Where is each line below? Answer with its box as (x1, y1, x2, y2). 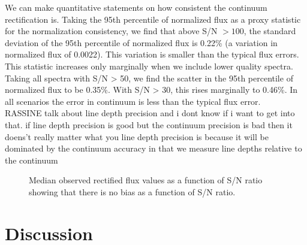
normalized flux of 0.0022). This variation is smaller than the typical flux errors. (5, 48, 299, 61)
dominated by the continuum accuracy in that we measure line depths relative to (5, 142, 302, 155)
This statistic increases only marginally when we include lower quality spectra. (5, 59, 293, 72)
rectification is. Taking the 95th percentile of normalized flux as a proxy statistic (5, 13, 301, 25)
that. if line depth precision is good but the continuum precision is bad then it (5, 118, 293, 131)
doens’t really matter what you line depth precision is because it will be (5, 130, 269, 143)
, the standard (243, 25, 296, 37)
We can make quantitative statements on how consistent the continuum (5, 1, 267, 13)
